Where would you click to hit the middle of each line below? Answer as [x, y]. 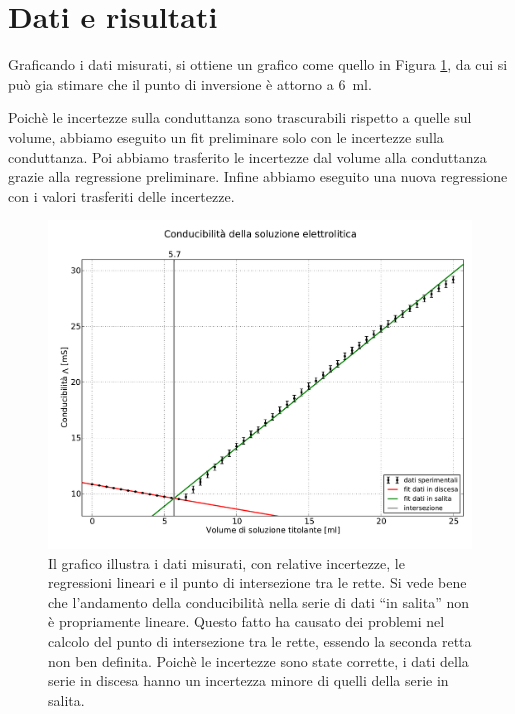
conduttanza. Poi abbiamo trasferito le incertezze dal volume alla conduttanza [247, 156]
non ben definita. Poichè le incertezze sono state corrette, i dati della [258, 660]
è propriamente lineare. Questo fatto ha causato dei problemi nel [246, 621]
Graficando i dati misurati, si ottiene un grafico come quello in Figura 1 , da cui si [258, 64]
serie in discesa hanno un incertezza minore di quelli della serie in [248, 680]
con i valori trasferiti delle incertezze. [121, 195]
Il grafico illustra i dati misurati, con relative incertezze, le [226, 562]
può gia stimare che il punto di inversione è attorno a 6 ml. [190, 83]
